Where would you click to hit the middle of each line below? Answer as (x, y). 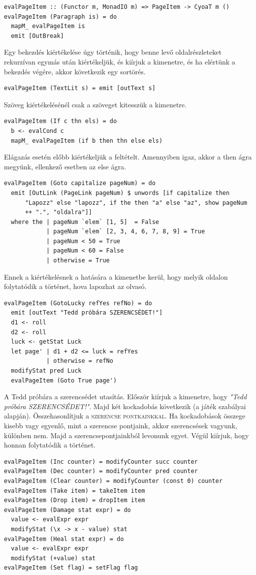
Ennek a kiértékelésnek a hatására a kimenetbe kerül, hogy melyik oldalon (116, 276)
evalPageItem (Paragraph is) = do (61, 16)
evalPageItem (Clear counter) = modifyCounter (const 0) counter (113, 481)
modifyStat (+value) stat (53, 558)
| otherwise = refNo (80, 361)
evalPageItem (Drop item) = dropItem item (75, 500)
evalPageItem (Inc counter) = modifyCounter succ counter (101, 462)
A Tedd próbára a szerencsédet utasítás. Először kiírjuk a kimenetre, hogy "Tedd (126, 397)
